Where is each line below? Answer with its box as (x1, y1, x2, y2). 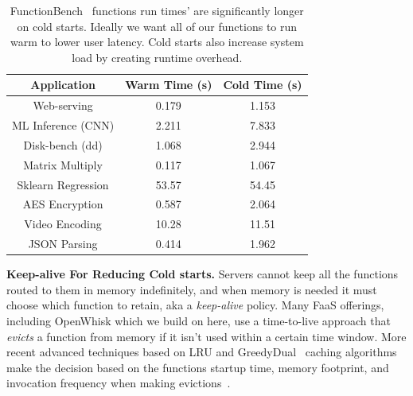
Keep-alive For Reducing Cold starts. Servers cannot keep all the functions (6, 266, 399, 282)
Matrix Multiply (23, 156, 103, 173)
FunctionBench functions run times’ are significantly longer (10, 2, 304, 18)
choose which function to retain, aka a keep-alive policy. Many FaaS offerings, (6, 297, 384, 313)
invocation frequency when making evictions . (6, 375, 231, 391)
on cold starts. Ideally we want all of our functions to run (17, 17, 298, 34)
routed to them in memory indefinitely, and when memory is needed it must (6, 281, 377, 297)
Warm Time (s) (125, 76, 212, 93)
